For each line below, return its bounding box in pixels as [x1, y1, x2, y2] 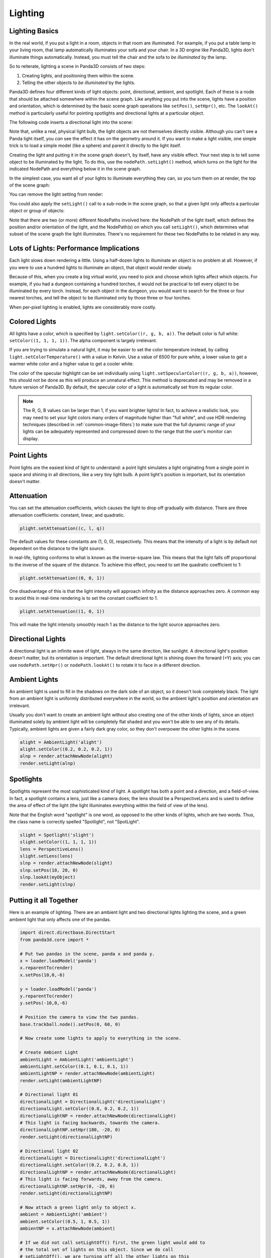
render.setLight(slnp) [20, 881, 76, 887]
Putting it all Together [9, 896, 78, 905]
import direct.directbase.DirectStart [20, 930, 115, 935]
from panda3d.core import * [20, 936, 89, 942]
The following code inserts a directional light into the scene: [9, 119, 133, 125]
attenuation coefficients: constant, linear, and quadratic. [9, 512, 125, 518]
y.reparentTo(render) [20, 993, 73, 999]
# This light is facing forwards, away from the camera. [20, 1176, 163, 1182]
